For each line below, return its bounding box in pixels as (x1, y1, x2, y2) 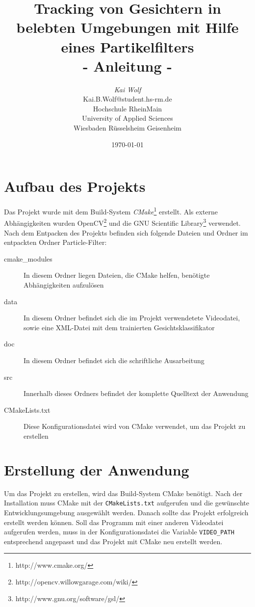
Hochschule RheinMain (93, 103, 162, 113)
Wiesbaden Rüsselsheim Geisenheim (74, 123, 181, 133)
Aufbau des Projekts (4, 176, 146, 196)
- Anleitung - (82, 55, 173, 76)
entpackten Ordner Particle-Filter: (4, 237, 107, 247)
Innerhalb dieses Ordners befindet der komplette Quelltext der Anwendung (24, 388, 249, 398)
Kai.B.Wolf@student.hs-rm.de (83, 94, 172, 104)
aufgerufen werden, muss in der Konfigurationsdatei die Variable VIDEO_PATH (4, 527, 234, 537)
